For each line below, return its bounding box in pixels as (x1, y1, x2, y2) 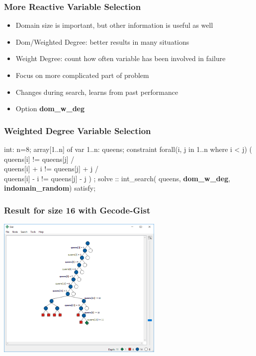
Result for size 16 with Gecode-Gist (4, 204, 151, 216)
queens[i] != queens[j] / (4, 153, 75, 164)
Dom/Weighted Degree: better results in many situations (15, 36, 189, 47)
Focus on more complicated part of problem (15, 70, 149, 80)
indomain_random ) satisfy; (4, 183, 96, 193)
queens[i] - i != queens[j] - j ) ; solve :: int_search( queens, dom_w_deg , (4, 173, 231, 183)
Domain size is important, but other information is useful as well (15, 20, 213, 30)
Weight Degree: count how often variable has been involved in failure (15, 53, 226, 64)
